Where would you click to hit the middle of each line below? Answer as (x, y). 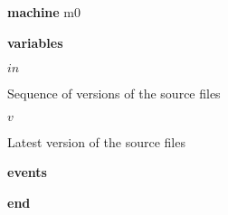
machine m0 (44, 12)
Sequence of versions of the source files (114, 93)
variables (35, 42)
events (27, 172)
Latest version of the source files (96, 141)
